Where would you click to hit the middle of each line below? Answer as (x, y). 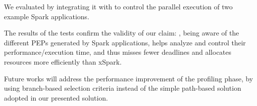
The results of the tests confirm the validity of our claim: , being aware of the (122, 33)
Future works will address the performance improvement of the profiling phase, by (128, 78)
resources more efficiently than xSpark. (63, 61)
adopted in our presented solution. (56, 97)
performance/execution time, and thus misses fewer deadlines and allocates (118, 52)
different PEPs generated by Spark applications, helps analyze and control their (125, 42)
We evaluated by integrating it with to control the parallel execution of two (118, 6)
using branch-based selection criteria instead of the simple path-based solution (123, 88)
